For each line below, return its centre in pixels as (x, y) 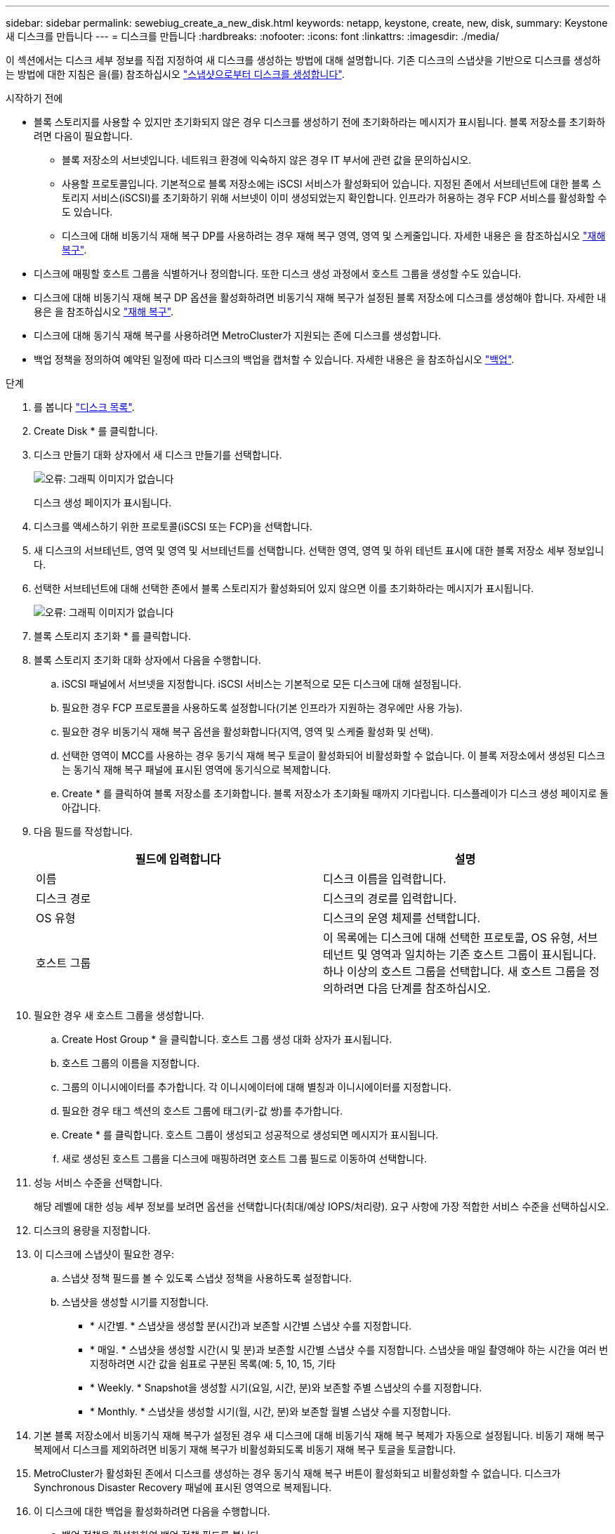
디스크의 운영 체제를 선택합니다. (402, 918)
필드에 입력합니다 (178, 859)
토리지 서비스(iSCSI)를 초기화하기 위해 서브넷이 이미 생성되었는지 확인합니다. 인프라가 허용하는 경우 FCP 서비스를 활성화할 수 (335, 198)
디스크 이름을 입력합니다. (385, 879)
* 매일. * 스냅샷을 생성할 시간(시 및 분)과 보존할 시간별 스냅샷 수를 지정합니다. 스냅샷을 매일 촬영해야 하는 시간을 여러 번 (349, 1350)
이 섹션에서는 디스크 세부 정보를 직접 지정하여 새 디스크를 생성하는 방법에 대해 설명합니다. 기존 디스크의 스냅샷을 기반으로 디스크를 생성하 (303, 60)
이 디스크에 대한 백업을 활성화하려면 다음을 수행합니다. (152, 1511)
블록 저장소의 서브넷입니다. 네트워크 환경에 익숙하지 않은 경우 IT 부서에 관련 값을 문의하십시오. (267, 160)
